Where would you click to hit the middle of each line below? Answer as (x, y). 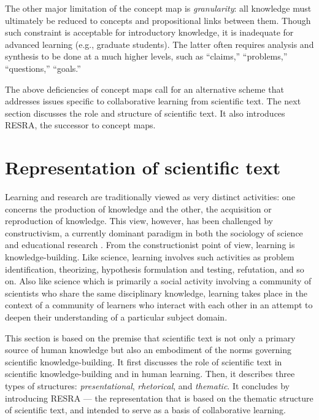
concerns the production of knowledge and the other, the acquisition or (138, 208)
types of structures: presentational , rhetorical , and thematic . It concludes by (147, 385)
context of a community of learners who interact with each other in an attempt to (159, 305)
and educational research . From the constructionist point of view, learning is (150, 245)
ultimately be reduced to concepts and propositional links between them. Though (158, 20)
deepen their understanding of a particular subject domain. (116, 317)
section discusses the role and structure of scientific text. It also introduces (145, 113)
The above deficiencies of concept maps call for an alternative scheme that (144, 89)
